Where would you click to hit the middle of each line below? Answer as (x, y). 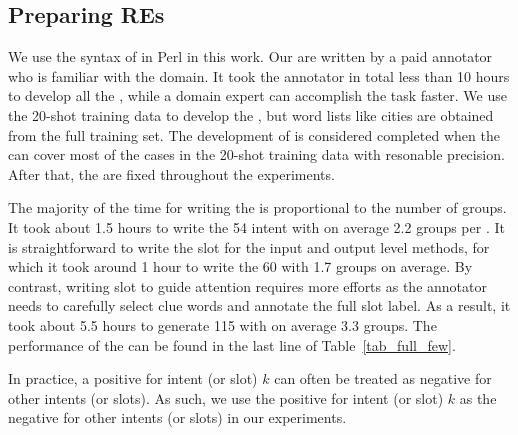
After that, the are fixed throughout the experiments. (171, 173)
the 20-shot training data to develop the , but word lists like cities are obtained (251, 114)
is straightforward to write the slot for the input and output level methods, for (249, 246)
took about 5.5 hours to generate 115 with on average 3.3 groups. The (222, 324)
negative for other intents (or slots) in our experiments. (177, 417)
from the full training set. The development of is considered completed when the (254, 134)
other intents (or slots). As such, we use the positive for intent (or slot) (226, 397)
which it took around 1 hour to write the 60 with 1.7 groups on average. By (240, 266)
